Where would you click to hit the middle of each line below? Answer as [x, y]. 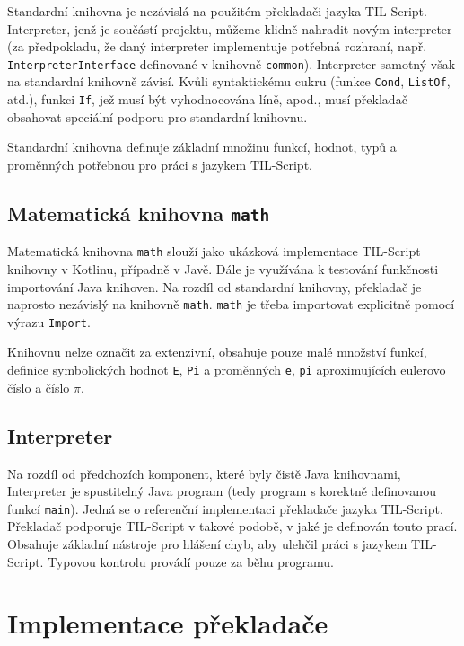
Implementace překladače [168, 623]
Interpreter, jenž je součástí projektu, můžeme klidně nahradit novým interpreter [230, 28]
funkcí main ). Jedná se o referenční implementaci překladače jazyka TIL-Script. [225, 508]
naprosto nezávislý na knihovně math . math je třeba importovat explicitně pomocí [231, 304]
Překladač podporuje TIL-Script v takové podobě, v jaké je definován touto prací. [232, 526]
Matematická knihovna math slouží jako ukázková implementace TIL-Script [214, 251]
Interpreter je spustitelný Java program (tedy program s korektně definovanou [222, 491]
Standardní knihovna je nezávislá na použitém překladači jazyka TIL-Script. [217, 11]
